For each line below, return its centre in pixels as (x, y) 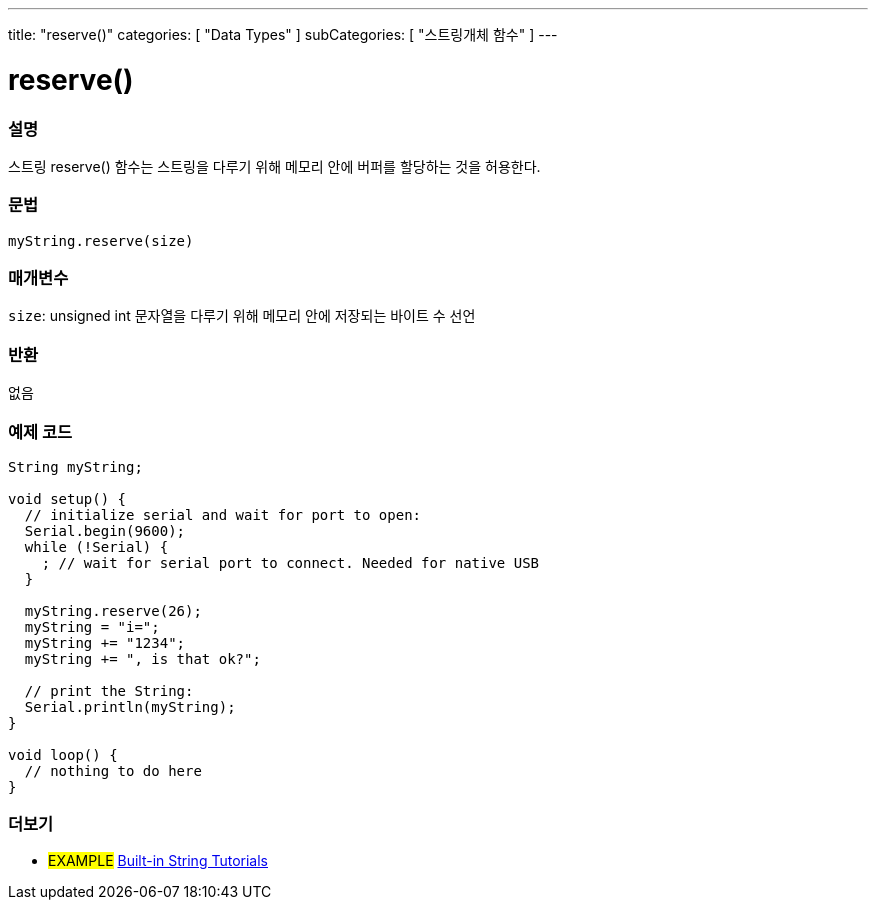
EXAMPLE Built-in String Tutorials (158, 860)
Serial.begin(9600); (105, 530)
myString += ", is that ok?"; (142, 658)
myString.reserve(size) (101, 240)
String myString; (75, 466)
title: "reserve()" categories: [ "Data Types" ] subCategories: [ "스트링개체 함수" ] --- (283, 34)
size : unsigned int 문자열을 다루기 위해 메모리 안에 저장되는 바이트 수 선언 (242, 316)
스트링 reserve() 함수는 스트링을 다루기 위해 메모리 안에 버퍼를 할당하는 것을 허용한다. (274, 166)
